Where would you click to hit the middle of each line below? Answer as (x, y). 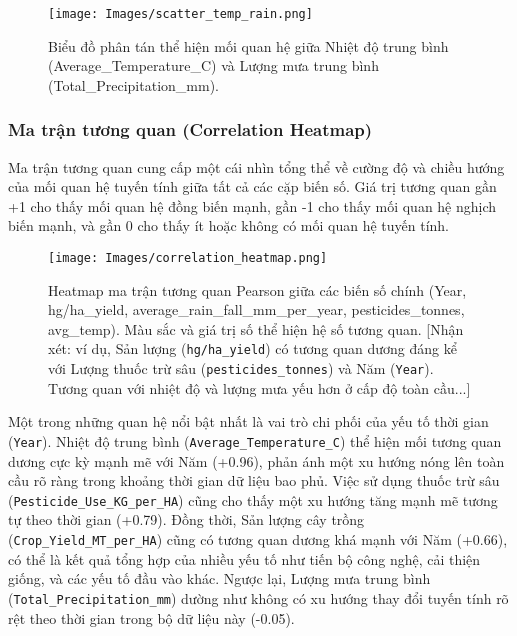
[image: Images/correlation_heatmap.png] (188, 258)
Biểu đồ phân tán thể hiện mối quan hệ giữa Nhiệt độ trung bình (248, 45)
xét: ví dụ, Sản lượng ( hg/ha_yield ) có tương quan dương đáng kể (252, 348)
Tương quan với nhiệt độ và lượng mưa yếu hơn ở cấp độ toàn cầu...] (259, 387)
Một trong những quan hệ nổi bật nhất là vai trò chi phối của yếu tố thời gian (248, 421)
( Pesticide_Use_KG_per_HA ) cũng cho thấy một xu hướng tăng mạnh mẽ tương (253, 499)
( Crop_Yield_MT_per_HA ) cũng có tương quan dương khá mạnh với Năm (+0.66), (258, 539)
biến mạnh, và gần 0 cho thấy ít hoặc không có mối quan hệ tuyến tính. (229, 225)
